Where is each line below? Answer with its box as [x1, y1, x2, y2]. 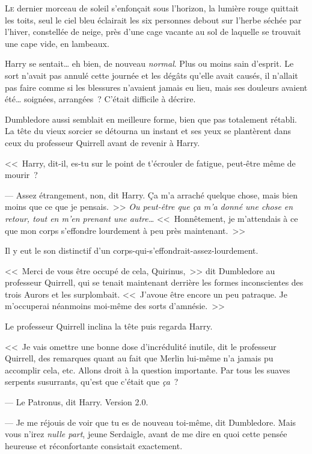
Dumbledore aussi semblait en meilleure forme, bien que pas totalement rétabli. [5, 112, 297, 125]
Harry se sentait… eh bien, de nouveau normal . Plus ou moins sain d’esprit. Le [5, 57, 294, 70]
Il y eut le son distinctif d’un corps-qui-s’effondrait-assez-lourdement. [5, 244, 258, 257]
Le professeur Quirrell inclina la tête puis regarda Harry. [5, 320, 213, 333]
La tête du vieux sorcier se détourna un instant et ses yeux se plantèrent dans [5, 124, 292, 137]
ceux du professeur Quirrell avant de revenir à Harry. [5, 136, 200, 149]
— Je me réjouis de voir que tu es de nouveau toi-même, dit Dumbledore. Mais [5, 416, 296, 428]
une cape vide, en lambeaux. [5, 37, 109, 49]
